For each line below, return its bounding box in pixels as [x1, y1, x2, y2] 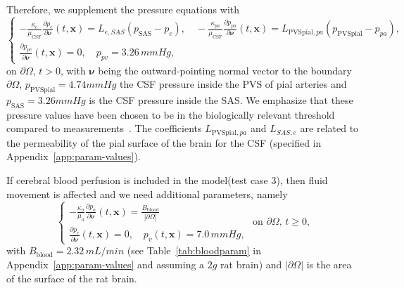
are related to [300, 121, 359, 136]
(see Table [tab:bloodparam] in [127, 243, 262, 258]
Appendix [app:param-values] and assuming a [6, 256, 205, 271]
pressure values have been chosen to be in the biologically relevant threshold [6, 107, 335, 122]
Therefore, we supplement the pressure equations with [6, 2, 240, 16]
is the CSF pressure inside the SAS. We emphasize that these [89, 92, 353, 107]
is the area [306, 256, 352, 271]
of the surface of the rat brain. [6, 270, 137, 285]
